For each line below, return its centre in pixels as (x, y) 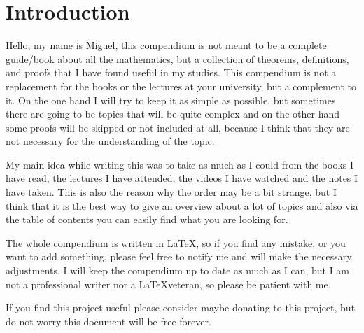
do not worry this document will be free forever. (108, 321)
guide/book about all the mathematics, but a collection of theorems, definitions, (177, 58)
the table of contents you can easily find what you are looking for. (147, 219)
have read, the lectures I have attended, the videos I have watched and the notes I (182, 178)
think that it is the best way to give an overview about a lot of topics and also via (182, 205)
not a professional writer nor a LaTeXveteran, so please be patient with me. (168, 284)
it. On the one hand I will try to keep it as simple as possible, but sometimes (171, 100)
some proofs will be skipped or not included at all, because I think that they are (178, 127)
